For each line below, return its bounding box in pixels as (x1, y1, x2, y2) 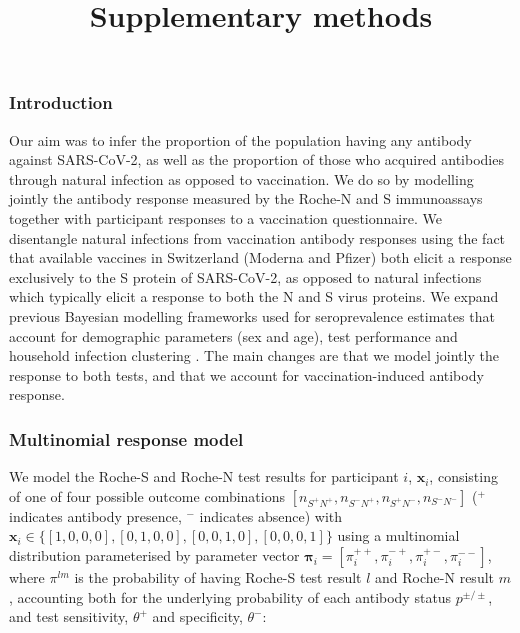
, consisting (429, 466, 498, 487)
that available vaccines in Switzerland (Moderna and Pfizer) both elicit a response (9, 247, 512, 268)
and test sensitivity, (9, 606, 129, 627)
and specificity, (152, 606, 243, 627)
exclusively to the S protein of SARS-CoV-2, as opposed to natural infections (9, 266, 482, 287)
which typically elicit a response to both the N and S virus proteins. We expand (9, 286, 499, 307)
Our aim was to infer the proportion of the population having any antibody (9, 129, 472, 150)
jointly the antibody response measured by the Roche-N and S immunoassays (9, 188, 483, 209)
